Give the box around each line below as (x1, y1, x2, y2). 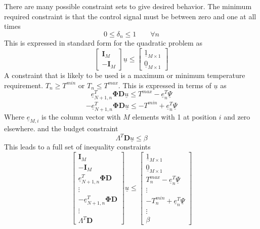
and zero (224, 111, 250, 122)
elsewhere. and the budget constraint (4, 123, 118, 133)
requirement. (4, 80, 44, 90)
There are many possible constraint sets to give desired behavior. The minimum (4, 1, 252, 12)
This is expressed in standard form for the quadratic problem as (4, 37, 202, 48)
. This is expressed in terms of (118, 80, 211, 90)
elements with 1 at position (132, 111, 216, 122)
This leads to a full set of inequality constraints (4, 141, 151, 152)
